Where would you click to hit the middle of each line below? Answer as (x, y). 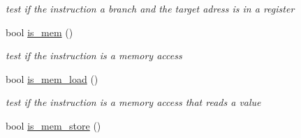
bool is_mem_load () (52, 78)
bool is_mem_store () (53, 125)
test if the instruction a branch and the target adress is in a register (150, 8)
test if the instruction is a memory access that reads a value (133, 102)
